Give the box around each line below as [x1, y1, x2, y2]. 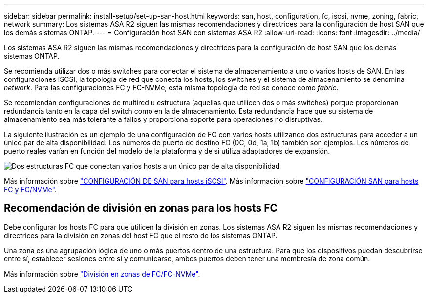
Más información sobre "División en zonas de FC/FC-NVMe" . [4, 269, 200, 278]
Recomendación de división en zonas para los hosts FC [4, 202, 278, 215]
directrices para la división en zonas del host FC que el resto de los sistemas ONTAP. [4, 231, 278, 239]
